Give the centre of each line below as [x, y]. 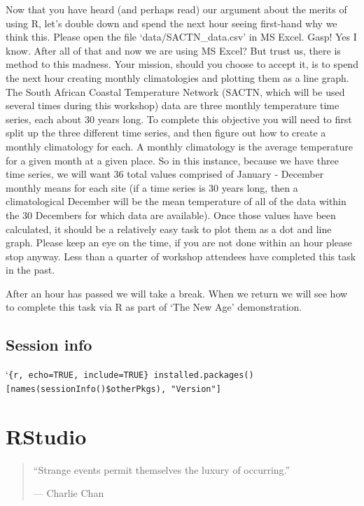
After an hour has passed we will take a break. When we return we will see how [177, 293]
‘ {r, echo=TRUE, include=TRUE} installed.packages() [130, 374]
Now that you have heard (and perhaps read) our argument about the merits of [176, 9]
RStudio [46, 436]
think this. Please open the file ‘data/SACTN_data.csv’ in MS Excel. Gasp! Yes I [181, 37]
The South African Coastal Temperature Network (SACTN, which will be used [175, 91]
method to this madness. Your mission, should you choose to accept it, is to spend [182, 64]
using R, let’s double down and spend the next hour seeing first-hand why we [171, 23]
